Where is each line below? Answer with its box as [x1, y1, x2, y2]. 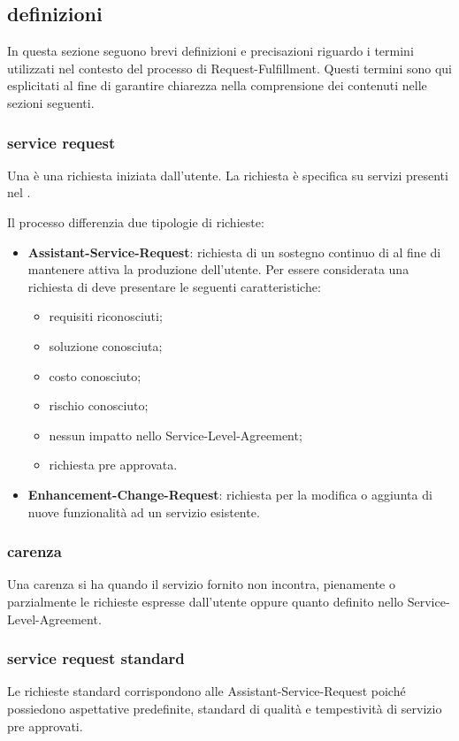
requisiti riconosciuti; [49, 307, 163, 325]
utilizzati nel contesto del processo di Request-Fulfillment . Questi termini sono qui [7, 58, 452, 77]
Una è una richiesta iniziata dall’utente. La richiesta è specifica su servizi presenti [7, 165, 448, 184]
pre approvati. [7, 716, 83, 735]
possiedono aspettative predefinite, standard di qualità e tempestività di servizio [7, 699, 442, 717]
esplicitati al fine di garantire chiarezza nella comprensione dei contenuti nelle [7, 76, 427, 95]
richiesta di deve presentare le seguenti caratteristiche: [27, 277, 321, 295]
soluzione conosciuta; [49, 336, 163, 355]
